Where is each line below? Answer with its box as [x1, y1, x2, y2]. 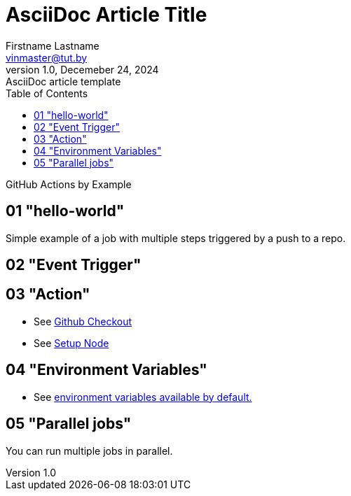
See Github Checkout [34, 315, 132, 327]
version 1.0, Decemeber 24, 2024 [6, 63, 159, 76]
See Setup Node [34, 336, 109, 349]
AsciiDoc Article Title [6, 3, 207, 27]
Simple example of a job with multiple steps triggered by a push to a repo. [6, 232, 346, 244]
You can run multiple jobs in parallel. [6, 444, 173, 457]
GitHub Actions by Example [6, 178, 132, 190]
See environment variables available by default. [34, 390, 252, 403]
